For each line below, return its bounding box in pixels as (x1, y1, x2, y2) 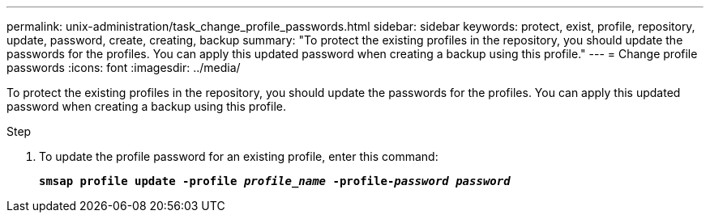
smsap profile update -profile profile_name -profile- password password (39, 175, 511, 187)
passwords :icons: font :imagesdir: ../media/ (6, 61, 241, 74)
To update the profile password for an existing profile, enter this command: (39, 150, 438, 163)
